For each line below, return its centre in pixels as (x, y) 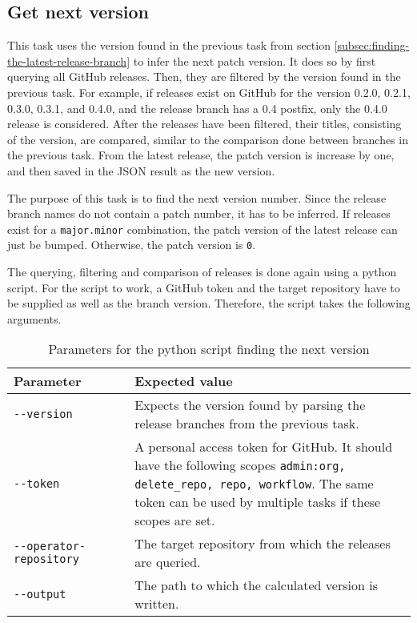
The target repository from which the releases (263, 544)
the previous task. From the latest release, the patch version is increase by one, (201, 155)
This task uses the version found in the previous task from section (169, 45)
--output (40, 595)
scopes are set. (175, 521)
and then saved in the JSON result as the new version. (141, 170)
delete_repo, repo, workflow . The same (254, 484)
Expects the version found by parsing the (250, 405)
